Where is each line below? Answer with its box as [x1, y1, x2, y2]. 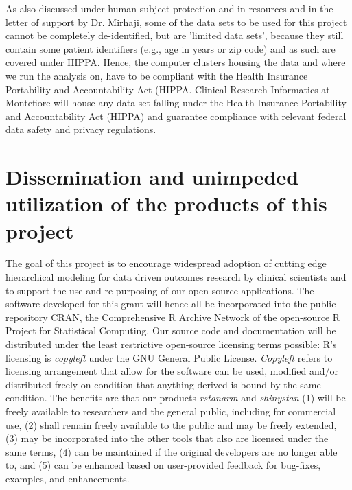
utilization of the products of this [5, 189, 327, 218]
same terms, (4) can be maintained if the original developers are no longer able [5, 444, 338, 458]
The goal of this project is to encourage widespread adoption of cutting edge [5, 256, 327, 270]
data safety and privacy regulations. [5, 122, 156, 137]
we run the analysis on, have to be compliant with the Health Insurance [5, 68, 308, 82]
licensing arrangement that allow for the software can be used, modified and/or [5, 364, 338, 378]
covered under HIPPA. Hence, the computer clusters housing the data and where [5, 55, 346, 69]
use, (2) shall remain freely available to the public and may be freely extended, [5, 417, 337, 432]
